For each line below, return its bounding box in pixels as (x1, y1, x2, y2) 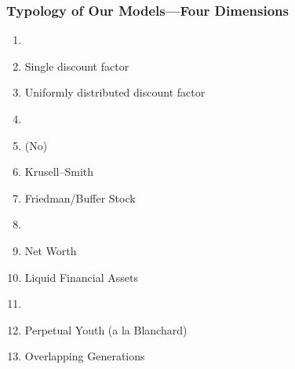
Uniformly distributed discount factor (24, 84, 206, 100)
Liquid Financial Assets (24, 269, 138, 285)
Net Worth (24, 242, 77, 258)
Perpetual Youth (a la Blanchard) (24, 321, 188, 338)
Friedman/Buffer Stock (24, 189, 136, 206)
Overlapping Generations (24, 348, 145, 364)
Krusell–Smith (24, 163, 94, 180)
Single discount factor (24, 57, 129, 74)
